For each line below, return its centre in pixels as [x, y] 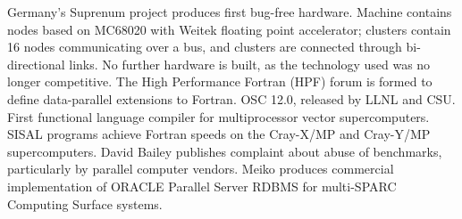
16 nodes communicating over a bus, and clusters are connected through [205, 47]
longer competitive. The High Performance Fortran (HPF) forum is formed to [220, 81]
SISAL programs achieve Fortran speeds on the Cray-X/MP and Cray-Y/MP [219, 134]
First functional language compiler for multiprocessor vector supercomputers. [218, 116]
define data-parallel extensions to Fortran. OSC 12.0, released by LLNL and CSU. [231, 98]
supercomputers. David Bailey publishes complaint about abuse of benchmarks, [225, 151]
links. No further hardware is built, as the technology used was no [250, 64]
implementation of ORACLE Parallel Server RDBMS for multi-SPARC [202, 186]
